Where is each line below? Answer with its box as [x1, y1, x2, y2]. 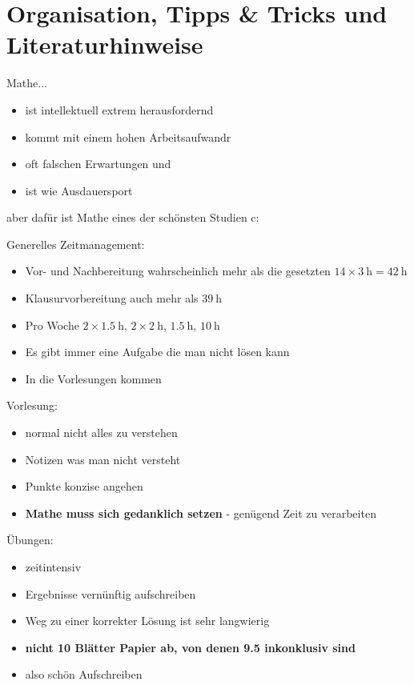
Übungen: [6, 531, 54, 548]
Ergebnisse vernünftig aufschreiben [25, 585, 196, 602]
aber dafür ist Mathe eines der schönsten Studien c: [6, 209, 259, 226]
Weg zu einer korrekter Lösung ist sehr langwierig [25, 612, 270, 629]
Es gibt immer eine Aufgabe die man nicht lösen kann [25, 343, 290, 360]
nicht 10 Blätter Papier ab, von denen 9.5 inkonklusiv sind [25, 639, 356, 655]
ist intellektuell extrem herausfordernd [25, 101, 214, 118]
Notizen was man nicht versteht [25, 451, 181, 467]
